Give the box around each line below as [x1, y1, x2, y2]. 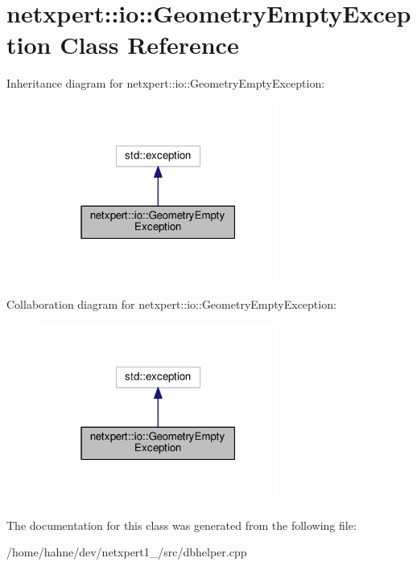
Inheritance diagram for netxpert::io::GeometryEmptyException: [6, 75, 325, 92]
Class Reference [60, 28, 239, 61]
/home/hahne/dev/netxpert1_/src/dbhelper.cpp [6, 543, 247, 560]
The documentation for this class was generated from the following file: [6, 516, 357, 533]
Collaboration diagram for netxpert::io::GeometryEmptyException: [6, 296, 336, 313]
